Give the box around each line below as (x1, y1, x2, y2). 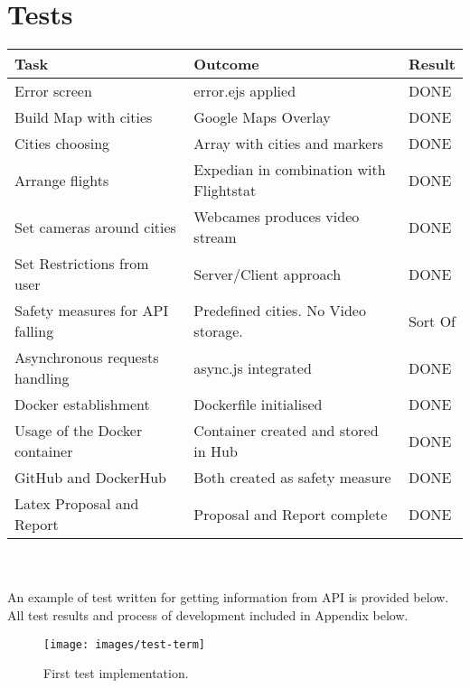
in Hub (193, 441, 238, 462)
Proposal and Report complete (193, 503, 388, 525)
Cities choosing (14, 133, 110, 154)
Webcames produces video (193, 206, 360, 228)
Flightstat (193, 180, 257, 201)
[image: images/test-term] (43, 637, 205, 651)
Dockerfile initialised (193, 394, 323, 415)
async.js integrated (193, 357, 312, 378)
